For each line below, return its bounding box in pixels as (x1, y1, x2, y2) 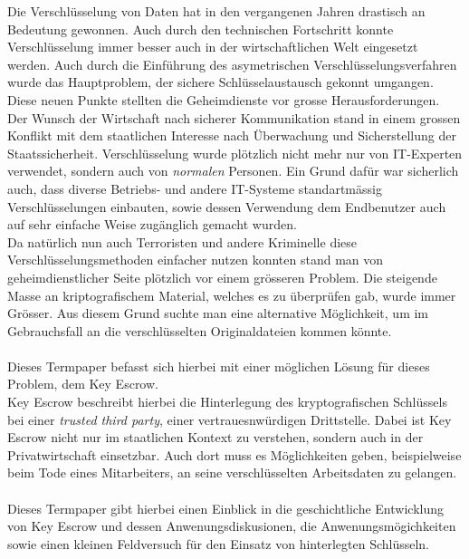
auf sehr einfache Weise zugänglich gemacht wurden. (7, 215, 297, 234)
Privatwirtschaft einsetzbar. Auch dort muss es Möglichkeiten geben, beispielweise (7, 445, 462, 464)
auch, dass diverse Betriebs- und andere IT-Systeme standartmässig (7, 178, 382, 198)
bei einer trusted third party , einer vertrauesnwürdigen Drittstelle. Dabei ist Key (7, 410, 452, 429)
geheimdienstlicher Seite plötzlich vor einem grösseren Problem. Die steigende (7, 267, 437, 286)
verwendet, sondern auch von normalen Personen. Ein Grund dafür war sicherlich (7, 161, 459, 180)
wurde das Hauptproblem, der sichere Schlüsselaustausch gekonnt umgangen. (7, 72, 434, 92)
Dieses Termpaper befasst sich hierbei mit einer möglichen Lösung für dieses (7, 356, 430, 375)
